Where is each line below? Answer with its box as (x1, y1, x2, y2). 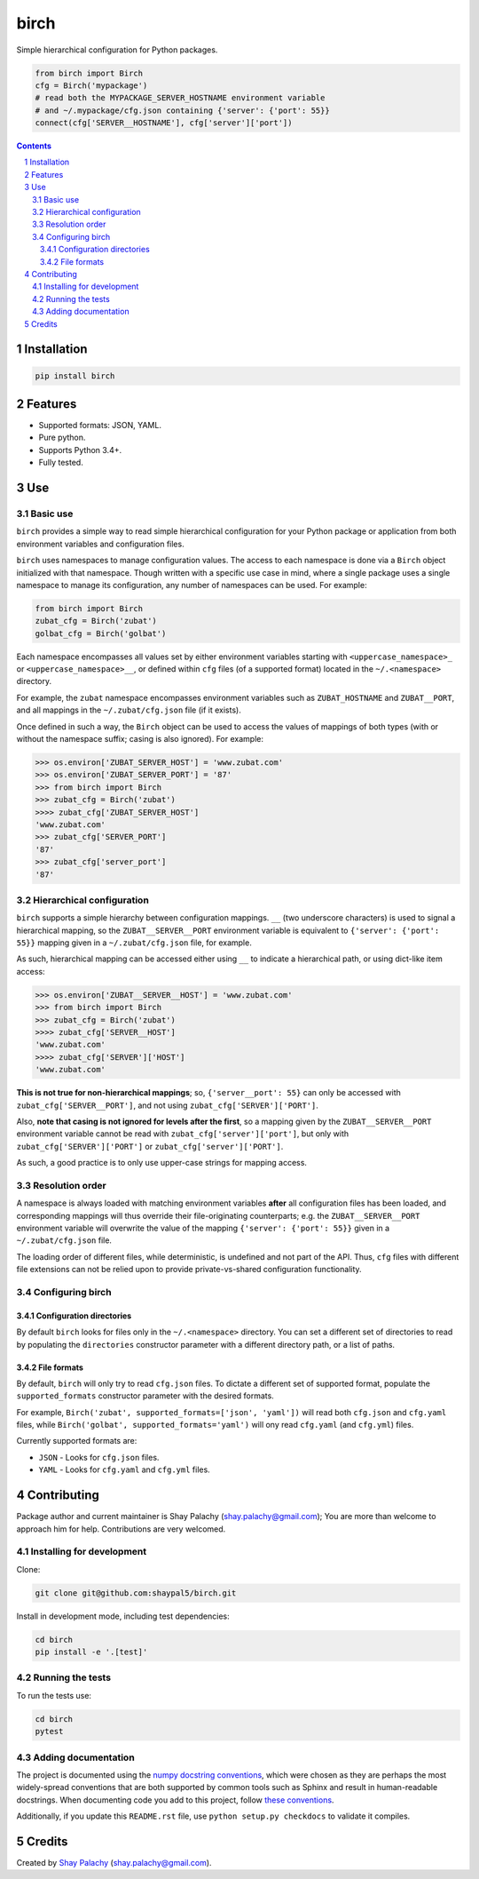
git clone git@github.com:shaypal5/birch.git (35, 1588, 237, 1598)
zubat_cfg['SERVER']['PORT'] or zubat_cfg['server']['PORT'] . (16, 1141, 284, 1151)
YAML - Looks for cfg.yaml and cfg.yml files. (38, 1464, 210, 1475)
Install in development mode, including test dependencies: (16, 1611, 230, 1621)
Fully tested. (38, 458, 83, 468)
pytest (35, 1726, 64, 1737)
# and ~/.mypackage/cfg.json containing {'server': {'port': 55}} (35, 105, 330, 115)
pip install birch (35, 370, 115, 381)
